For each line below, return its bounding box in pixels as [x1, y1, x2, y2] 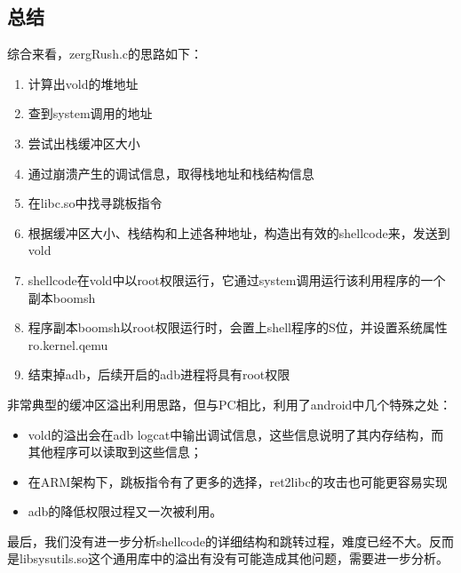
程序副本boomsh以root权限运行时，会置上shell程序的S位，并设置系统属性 [28, 318, 448, 337]
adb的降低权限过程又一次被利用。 [28, 502, 223, 521]
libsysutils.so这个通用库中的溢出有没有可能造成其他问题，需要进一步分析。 [19, 549, 449, 568]
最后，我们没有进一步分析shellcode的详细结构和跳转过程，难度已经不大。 [7, 531, 429, 550]
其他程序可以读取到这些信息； [28, 442, 203, 461]
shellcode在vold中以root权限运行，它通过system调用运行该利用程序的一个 [28, 270, 446, 289]
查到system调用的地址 [28, 104, 153, 123]
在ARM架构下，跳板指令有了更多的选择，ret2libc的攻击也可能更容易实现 [28, 472, 448, 490]
